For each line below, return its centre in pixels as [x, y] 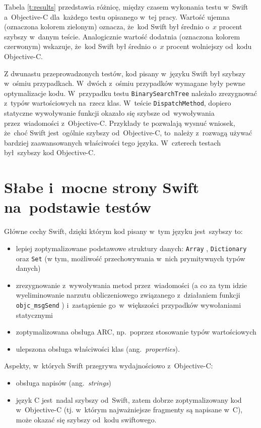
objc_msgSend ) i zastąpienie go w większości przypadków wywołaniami [128, 305]
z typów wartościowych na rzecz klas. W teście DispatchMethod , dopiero [118, 103]
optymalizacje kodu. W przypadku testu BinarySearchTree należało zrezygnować [131, 93]
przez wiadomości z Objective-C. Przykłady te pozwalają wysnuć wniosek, [120, 123]
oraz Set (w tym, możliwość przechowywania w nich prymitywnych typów [130, 258]
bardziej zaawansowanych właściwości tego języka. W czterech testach [113, 142]
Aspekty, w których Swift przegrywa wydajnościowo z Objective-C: [109, 366]
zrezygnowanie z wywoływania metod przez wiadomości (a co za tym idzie [132, 285]
